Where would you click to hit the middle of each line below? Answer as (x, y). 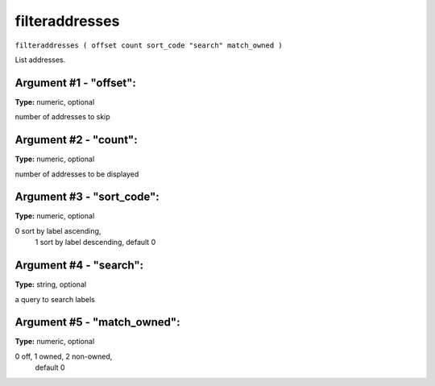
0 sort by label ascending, (58, 230)
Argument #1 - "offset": (75, 83)
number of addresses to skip (62, 117)
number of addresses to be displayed (77, 174)
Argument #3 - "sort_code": (87, 197)
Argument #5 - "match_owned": (97, 322)
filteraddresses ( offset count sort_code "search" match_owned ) (149, 45)
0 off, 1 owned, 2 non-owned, (64, 356)
